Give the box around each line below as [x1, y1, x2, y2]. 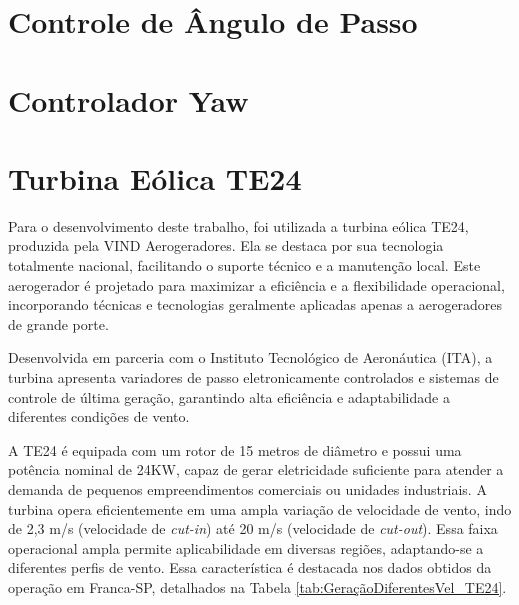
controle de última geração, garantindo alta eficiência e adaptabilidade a [8, 386, 450, 407]
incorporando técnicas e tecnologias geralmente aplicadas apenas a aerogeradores [8, 294, 503, 315]
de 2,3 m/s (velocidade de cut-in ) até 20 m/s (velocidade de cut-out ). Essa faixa [8, 518, 498, 539]
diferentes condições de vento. [8, 406, 190, 427]
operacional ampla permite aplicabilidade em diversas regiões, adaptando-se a [8, 537, 484, 558]
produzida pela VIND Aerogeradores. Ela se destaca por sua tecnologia [8, 235, 444, 256]
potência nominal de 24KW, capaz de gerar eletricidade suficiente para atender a [8, 459, 504, 480]
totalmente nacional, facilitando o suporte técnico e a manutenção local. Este [8, 255, 481, 276]
